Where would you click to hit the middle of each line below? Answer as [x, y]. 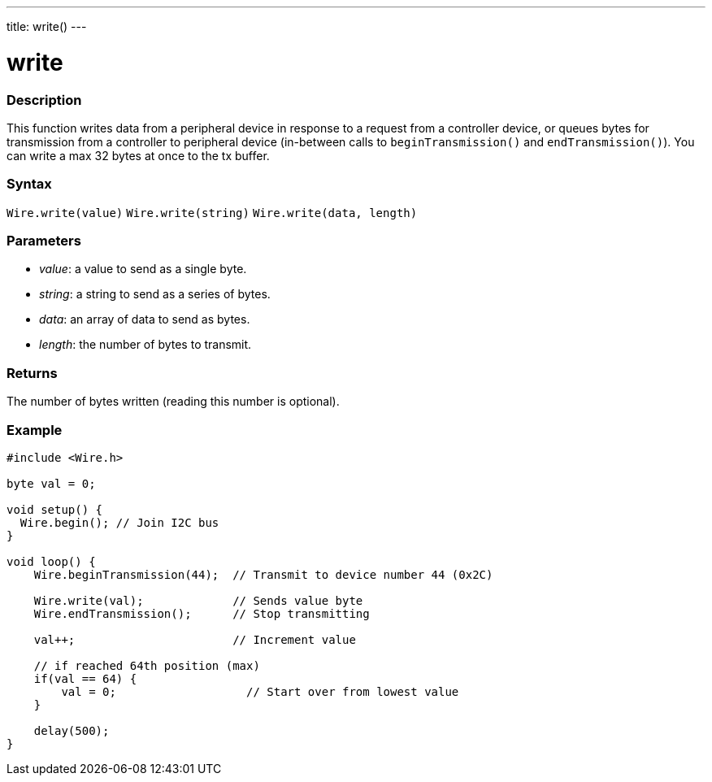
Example [35, 430]
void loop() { [51, 561]
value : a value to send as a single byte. [143, 269]
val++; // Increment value [195, 639]
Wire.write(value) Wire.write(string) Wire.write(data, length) [212, 213]
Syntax [29, 184]
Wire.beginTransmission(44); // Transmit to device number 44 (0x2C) [263, 574]
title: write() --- [47, 26]
